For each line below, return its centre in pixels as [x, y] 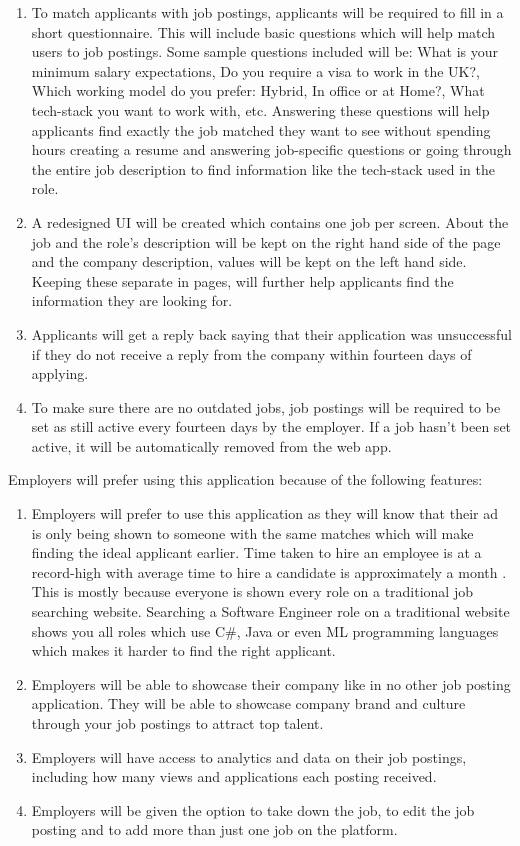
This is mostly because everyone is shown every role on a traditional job [252, 591]
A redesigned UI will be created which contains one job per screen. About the [270, 221]
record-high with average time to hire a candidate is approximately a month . [269, 571]
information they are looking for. [132, 300]
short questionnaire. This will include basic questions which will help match [263, 31]
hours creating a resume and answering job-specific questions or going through [271, 149]
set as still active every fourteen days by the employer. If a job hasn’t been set [271, 426]
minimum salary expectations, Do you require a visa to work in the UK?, [255, 70]
